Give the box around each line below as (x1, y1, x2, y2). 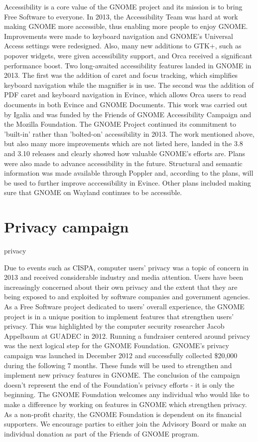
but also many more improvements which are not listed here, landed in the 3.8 (4, 138, 243, 149)
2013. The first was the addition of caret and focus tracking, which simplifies (4, 70, 238, 80)
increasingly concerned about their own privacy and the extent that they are (4, 281, 238, 292)
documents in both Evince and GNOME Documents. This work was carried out (4, 99, 248, 109)
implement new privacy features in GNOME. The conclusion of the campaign (4, 370, 240, 380)
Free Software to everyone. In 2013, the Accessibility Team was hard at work (4, 11, 238, 21)
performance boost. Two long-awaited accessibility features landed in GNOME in (4, 60, 252, 70)
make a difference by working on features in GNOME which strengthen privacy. (4, 399, 247, 409)
